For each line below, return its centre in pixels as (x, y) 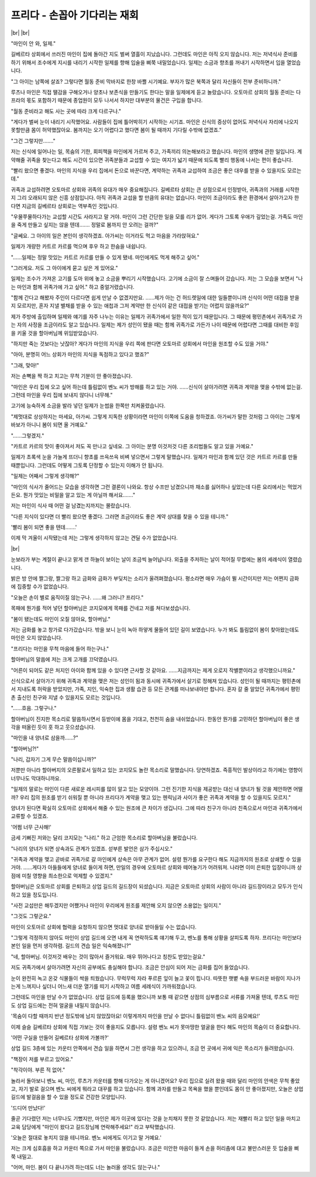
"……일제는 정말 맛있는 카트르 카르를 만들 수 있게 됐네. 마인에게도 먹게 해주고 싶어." (105, 257)
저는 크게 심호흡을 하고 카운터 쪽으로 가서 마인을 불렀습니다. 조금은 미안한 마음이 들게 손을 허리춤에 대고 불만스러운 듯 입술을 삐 (155, 1148)
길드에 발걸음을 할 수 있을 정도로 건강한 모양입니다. (68, 1097)
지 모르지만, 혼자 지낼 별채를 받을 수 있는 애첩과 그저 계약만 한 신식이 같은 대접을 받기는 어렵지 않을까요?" (130, 306)
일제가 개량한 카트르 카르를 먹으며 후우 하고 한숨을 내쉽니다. (79, 247)
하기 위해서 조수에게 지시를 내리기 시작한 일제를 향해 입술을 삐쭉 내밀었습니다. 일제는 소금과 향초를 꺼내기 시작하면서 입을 (148, 62)
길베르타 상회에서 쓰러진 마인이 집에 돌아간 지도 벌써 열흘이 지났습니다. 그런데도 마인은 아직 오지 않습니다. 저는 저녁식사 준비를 (154, 54)
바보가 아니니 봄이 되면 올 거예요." (49, 425)
